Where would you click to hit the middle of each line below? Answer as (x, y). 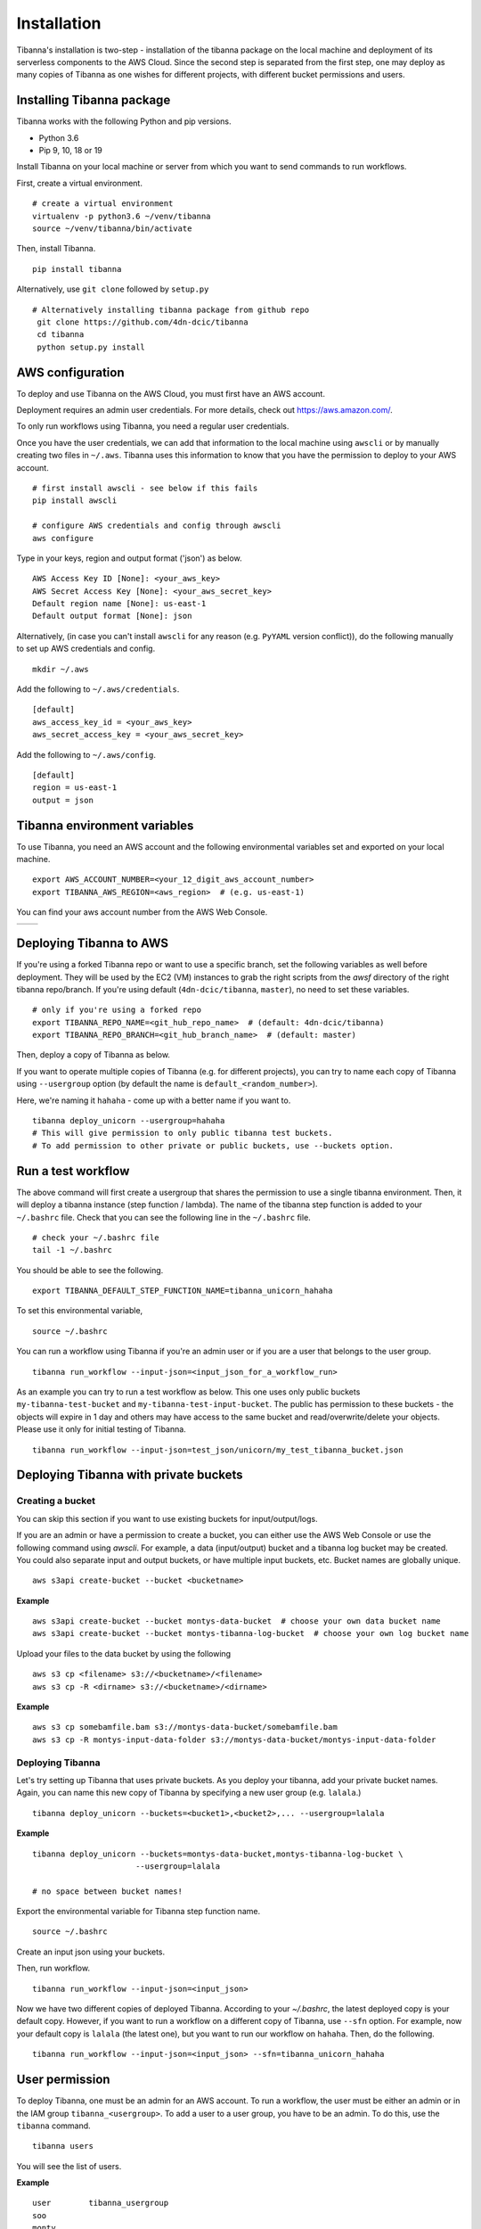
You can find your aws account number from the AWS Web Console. (142, 912)
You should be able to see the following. (90, 1270)
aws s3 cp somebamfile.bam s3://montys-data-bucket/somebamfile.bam (185, 1727)
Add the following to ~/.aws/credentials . (98, 689)
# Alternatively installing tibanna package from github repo (171, 309)
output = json (63, 800)
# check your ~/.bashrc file (96, 1238)
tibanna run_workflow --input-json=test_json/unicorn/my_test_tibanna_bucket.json (218, 1450)
